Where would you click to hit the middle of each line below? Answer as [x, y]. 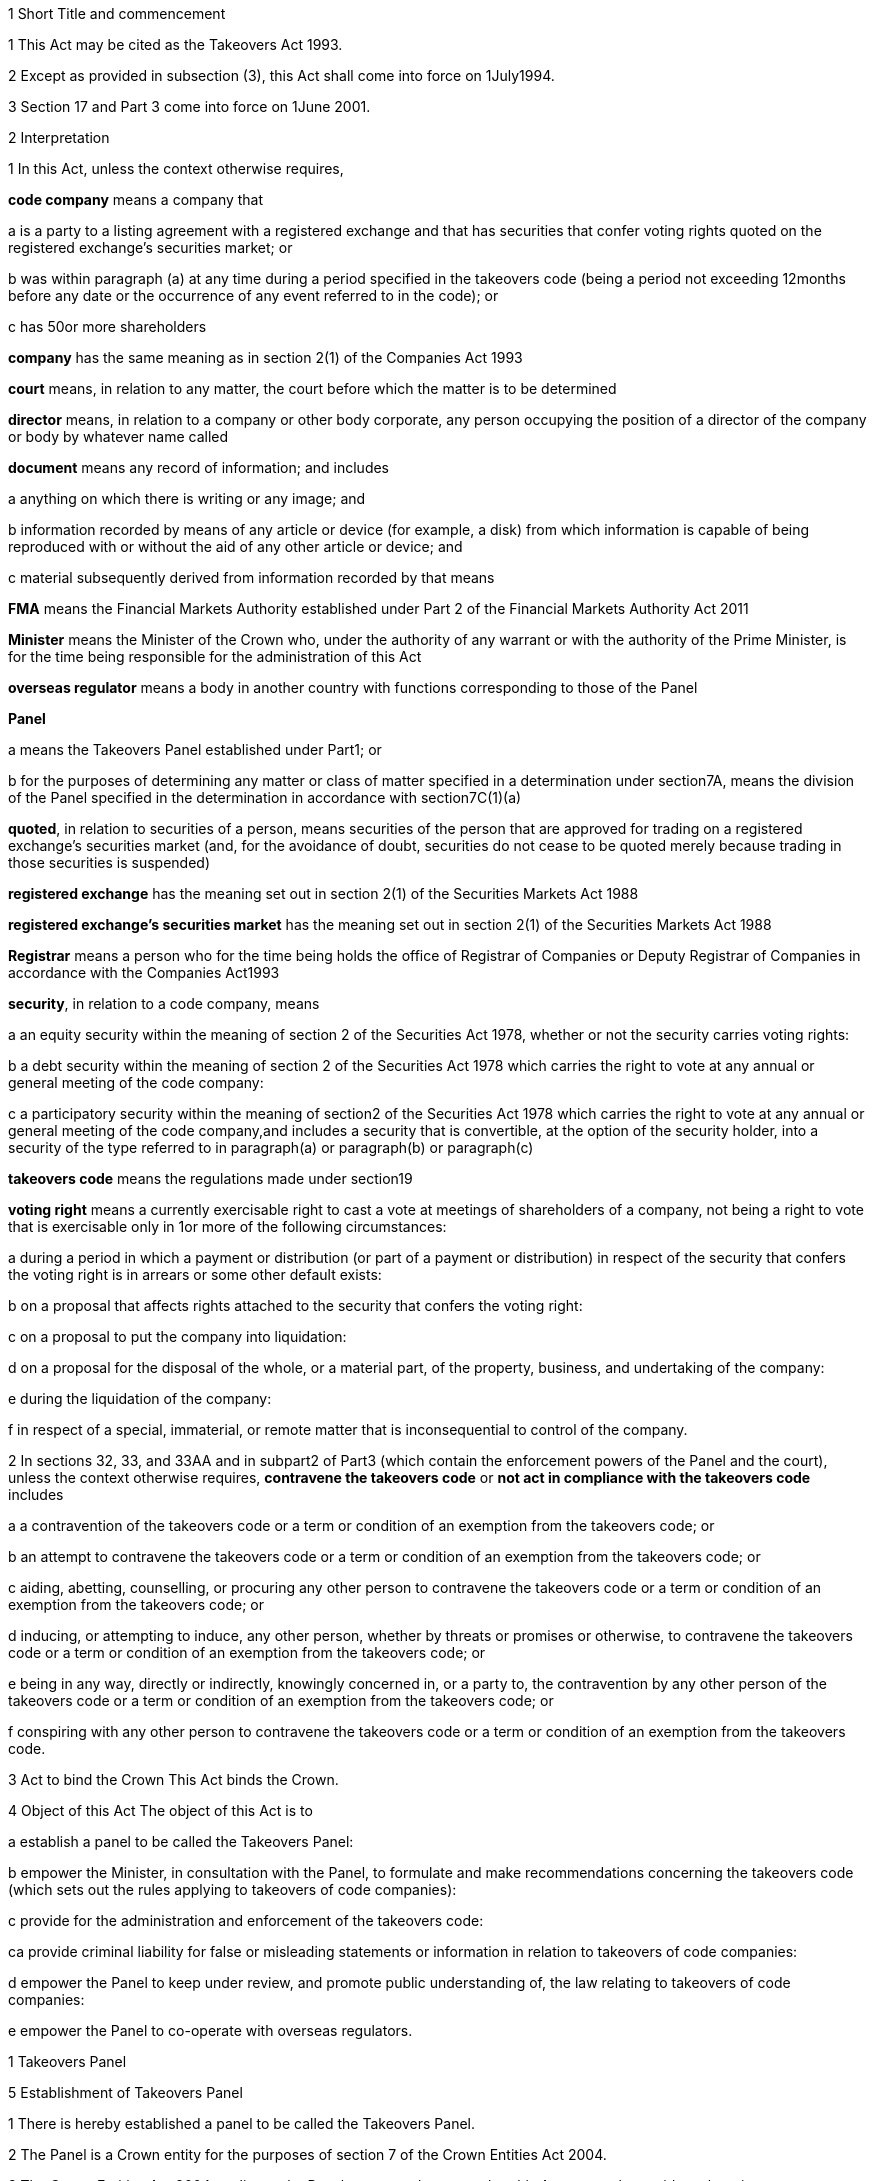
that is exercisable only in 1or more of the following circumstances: [227, 1226]
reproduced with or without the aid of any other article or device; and [235, 546]
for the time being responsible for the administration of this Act [215, 656]
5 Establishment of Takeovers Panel [125, 2092]
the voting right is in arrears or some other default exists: [195, 1274]
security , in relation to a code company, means [164, 1003]
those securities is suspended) [109, 862]
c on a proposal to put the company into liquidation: [177, 1336]
